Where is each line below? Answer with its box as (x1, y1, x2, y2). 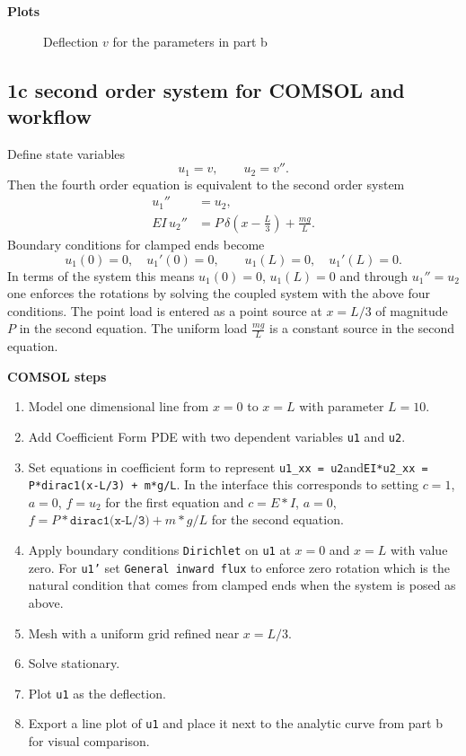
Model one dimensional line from (28, 397, 209, 416)
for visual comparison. (28, 732, 150, 751)
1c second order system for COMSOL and (7, 75, 405, 103)
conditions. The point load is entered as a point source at (7, 301, 322, 320)
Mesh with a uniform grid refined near (28, 623, 240, 642)
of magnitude (375, 301, 448, 320)
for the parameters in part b (112, 31, 268, 50)
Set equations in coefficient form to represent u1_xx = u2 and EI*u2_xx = (28, 457, 428, 476)
